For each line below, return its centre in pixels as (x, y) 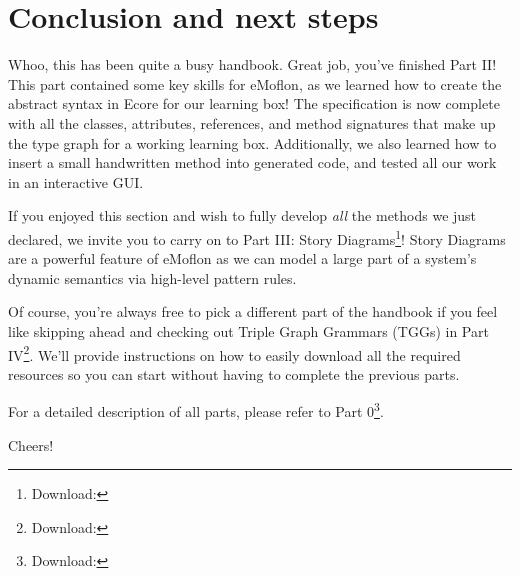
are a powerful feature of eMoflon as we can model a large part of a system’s (242, 258)
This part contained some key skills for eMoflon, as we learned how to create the (255, 83)
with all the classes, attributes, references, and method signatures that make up (252, 122)
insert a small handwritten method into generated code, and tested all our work (252, 162)
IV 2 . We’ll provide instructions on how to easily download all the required (234, 353)
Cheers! (31, 444)
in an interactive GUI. (76, 181)
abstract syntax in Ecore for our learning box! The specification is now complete (254, 103)
